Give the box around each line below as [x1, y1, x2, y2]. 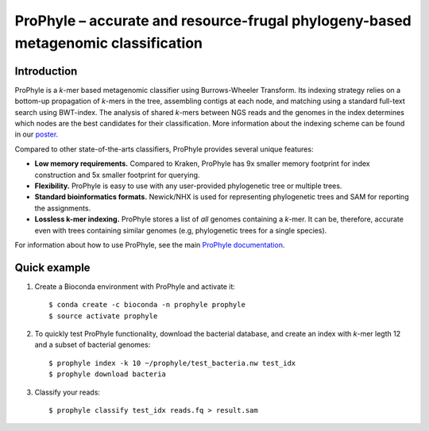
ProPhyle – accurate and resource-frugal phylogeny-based [14, 12, 412, 29]
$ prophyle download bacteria [48, 370, 167, 379]
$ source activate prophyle [48, 311, 158, 321]
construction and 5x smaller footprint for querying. [34, 170, 200, 179]
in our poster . [14, 129, 59, 139]
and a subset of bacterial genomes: [34, 340, 151, 349]
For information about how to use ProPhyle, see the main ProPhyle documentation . [14, 240, 285, 249]
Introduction [14, 64, 78, 78]
